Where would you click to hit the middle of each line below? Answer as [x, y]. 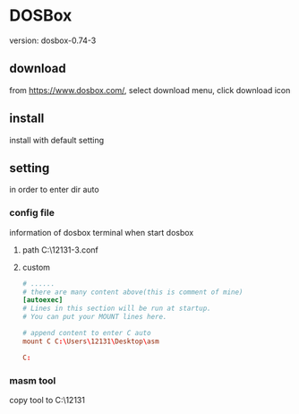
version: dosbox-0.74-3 [53, 40]
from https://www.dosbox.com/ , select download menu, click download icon [150, 90]
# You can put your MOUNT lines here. [94, 317]
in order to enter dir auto [55, 190]
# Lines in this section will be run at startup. [117, 309]
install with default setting [57, 140]
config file [32, 213]
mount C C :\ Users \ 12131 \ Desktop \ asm [90, 341]
